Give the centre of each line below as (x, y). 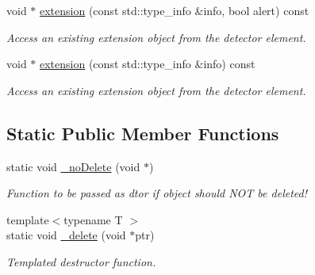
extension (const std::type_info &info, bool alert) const (175, 10)
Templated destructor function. (81, 261)
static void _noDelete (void (73, 166)
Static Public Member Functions (143, 133)
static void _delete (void (66, 235)
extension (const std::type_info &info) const (148, 64)
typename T (93, 219)
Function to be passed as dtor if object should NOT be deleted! (157, 193)
